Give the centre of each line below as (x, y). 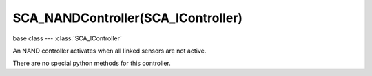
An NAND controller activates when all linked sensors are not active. (110, 51)
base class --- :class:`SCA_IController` (67, 38)
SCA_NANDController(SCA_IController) (128, 18)
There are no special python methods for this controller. (92, 63)
